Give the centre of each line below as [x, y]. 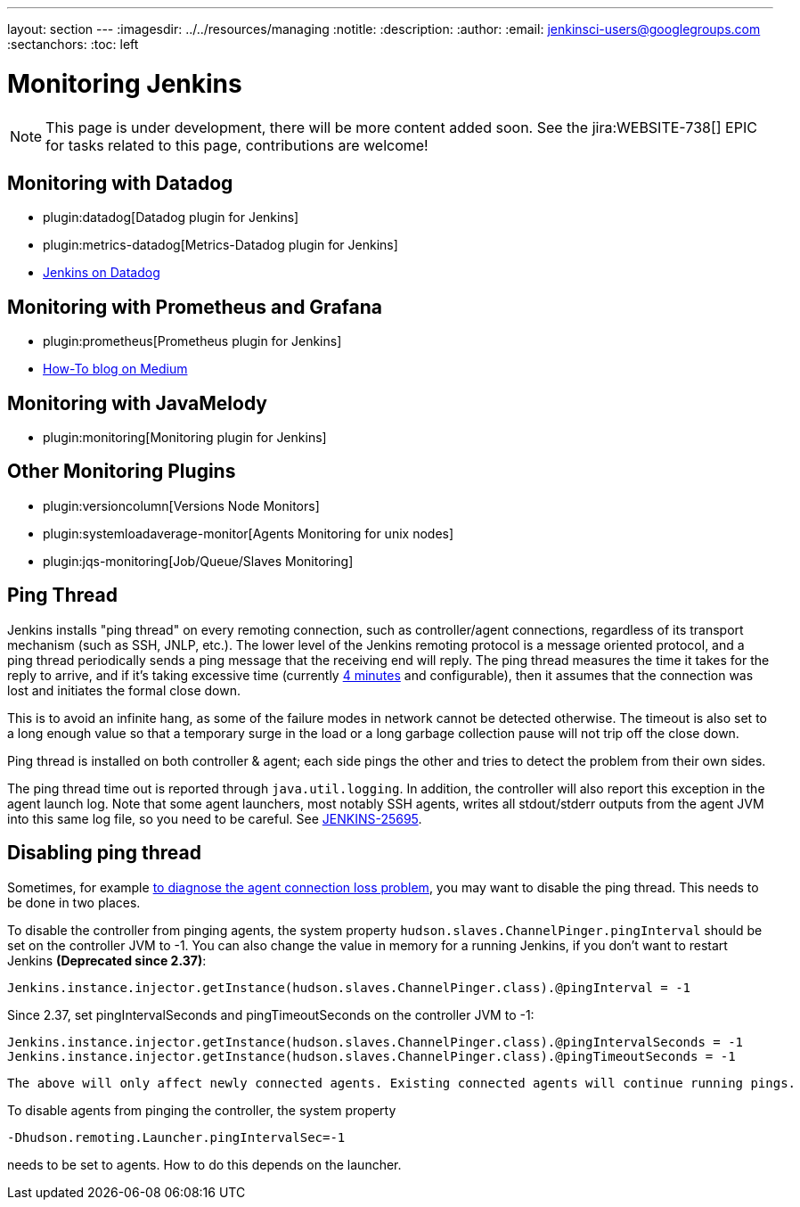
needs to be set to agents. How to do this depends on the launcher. [204, 1164]
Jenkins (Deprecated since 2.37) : [107, 960]
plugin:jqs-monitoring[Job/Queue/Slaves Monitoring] [198, 561]
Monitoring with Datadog [120, 183]
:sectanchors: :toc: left [73, 44]
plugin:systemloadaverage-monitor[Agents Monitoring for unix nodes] [249, 533]
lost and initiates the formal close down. [124, 690]
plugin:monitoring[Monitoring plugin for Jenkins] [185, 438]
